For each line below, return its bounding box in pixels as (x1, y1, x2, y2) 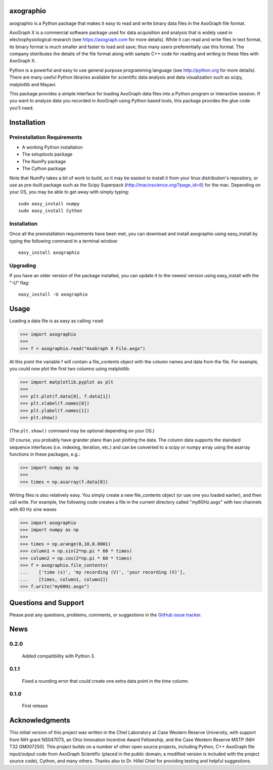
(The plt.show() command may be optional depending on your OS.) (9, 427, 155, 433)
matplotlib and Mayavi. (9, 81, 57, 87)
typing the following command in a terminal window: (9, 238, 118, 244)
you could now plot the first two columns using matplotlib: (9, 365, 130, 372)
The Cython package (22, 165, 66, 172)
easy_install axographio (18, 250, 80, 255)
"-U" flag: (9, 279, 30, 286)
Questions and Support (9, 598, 84, 607)
